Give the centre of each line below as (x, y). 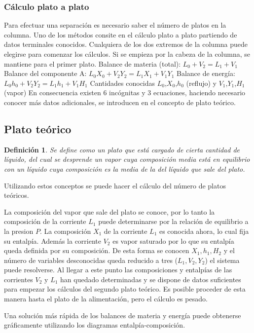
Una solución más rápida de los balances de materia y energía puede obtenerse (123, 315)
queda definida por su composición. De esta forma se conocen (97, 250)
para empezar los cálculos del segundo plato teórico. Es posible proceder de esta (125, 289)
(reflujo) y (201, 83)
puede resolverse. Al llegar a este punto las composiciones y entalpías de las (118, 270)
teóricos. (17, 195)
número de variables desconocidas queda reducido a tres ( (91, 260)
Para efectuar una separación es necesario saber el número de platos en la (115, 25)
